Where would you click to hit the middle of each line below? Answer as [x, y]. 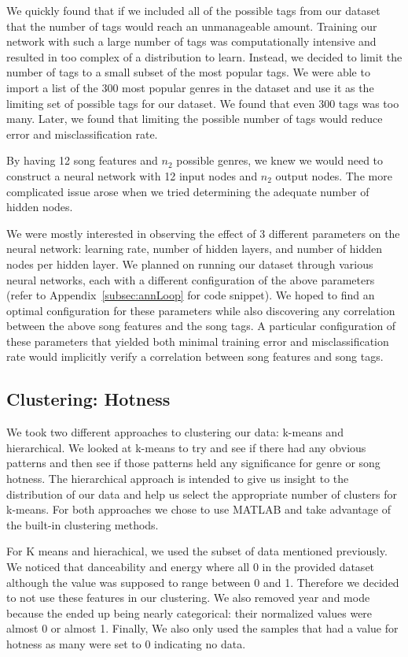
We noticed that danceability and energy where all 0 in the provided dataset [191, 567]
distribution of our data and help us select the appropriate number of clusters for [202, 494]
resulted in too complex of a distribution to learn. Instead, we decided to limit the [204, 56]
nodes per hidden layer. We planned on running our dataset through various [190, 264]
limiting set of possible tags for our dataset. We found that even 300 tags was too [203, 103]
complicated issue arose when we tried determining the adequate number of [188, 191]
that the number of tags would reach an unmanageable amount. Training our [192, 26]
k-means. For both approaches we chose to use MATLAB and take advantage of [198, 509]
